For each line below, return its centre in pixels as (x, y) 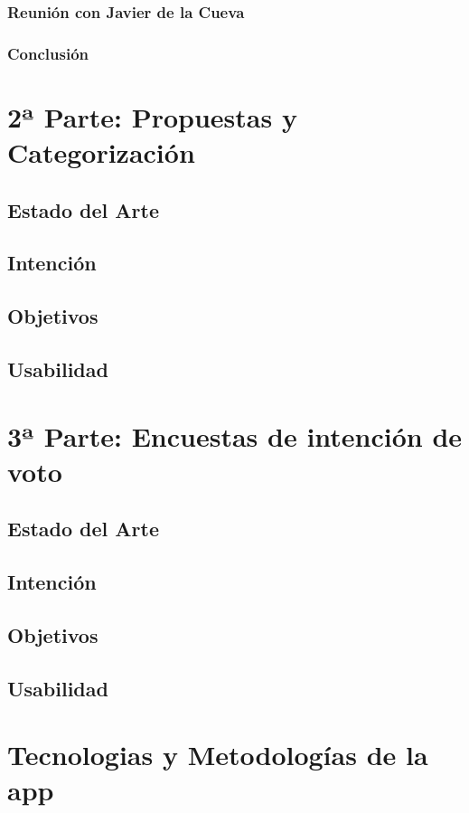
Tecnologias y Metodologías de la (218, 755)
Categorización (101, 152)
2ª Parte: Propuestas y (152, 116)
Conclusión (48, 53)
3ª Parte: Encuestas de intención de (235, 435)
